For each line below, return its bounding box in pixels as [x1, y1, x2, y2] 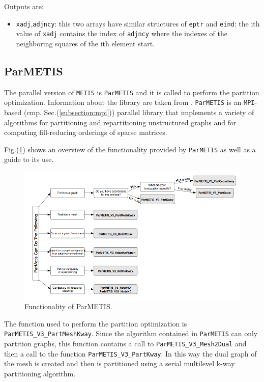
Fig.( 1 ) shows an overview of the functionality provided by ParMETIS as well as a [4, 144, 256, 154]
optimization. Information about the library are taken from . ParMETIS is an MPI [4, 97, 255, 107]
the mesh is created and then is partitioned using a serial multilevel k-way [4, 358, 235, 369]
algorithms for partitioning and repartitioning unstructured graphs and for [4, 117, 237, 127]
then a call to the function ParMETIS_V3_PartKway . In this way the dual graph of [4, 348, 257, 359]
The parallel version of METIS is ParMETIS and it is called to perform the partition [4, 87, 259, 97]
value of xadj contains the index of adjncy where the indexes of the [16, 28, 227, 39]
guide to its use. [4, 154, 54, 165]
